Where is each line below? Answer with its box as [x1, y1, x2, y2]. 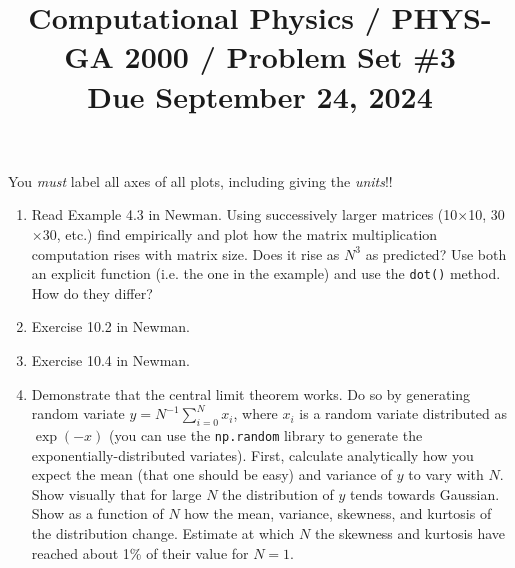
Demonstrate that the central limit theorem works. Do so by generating [31, 383, 471, 404]
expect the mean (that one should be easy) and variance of [31, 464, 393, 485]
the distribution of [222, 483, 334, 504]
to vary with [408, 464, 484, 485]
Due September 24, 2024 [87, 75, 433, 116]
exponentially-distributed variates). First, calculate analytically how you [31, 444, 474, 465]
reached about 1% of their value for [31, 542, 249, 563]
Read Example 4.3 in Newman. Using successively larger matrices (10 [31, 204, 458, 225]
